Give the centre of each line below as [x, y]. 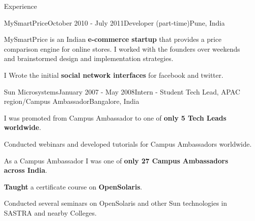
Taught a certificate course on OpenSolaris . [73, 186]
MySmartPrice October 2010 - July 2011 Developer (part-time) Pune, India [114, 22]
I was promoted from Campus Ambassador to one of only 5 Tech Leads [115, 117]
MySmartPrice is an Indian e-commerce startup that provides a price [113, 39]
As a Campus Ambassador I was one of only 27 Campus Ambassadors [116, 160]
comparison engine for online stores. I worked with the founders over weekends [122, 48]
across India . [26, 170]
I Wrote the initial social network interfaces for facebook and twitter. [114, 75]
